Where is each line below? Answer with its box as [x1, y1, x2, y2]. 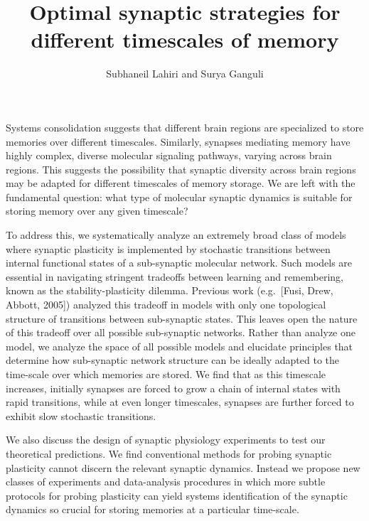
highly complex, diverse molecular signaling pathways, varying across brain [6, 148, 332, 163]
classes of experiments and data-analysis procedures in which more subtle [6, 474, 326, 489]
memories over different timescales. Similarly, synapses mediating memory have [6, 134, 351, 149]
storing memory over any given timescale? [6, 203, 188, 218]
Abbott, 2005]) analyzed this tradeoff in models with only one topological [6, 297, 326, 312]
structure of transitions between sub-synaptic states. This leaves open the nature [6, 311, 358, 326]
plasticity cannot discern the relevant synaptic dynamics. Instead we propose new [6, 460, 360, 475]
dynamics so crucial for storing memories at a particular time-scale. [6, 502, 299, 517]
